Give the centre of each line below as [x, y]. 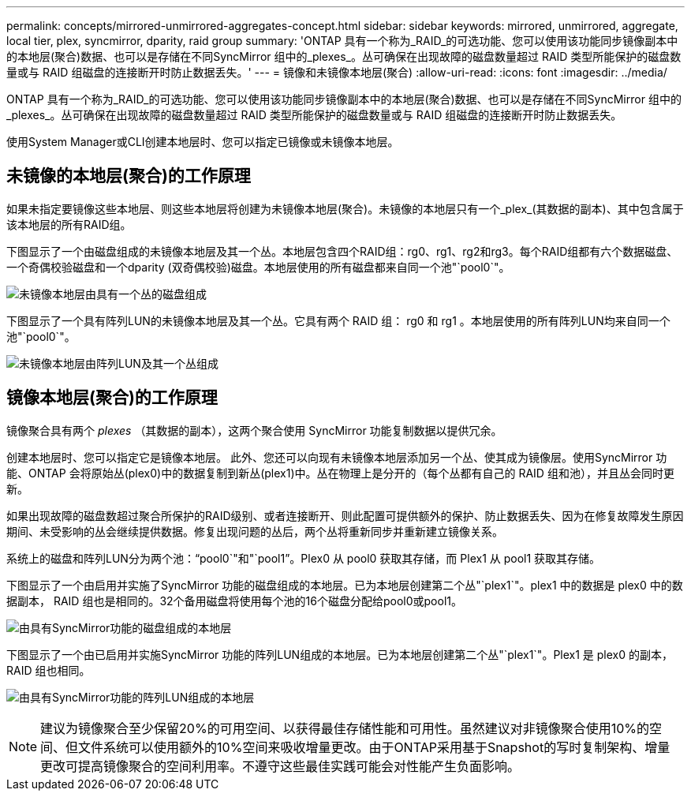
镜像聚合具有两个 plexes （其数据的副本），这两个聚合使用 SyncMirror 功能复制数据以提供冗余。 [254, 430]
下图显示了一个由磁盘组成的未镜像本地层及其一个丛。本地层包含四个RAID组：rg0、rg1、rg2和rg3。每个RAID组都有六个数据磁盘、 [342, 251]
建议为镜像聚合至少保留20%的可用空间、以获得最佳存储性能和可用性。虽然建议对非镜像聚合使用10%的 [345, 728]
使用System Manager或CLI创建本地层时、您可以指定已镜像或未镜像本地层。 [203, 142]
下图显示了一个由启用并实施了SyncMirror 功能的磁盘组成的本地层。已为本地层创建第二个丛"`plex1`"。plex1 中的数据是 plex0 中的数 [345, 585]
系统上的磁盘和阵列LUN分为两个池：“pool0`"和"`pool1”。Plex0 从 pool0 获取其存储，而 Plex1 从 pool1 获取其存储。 [304, 558]
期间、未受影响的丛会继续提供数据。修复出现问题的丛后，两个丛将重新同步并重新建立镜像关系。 [255, 531]
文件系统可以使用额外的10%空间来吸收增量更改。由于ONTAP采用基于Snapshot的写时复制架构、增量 [374, 747]
